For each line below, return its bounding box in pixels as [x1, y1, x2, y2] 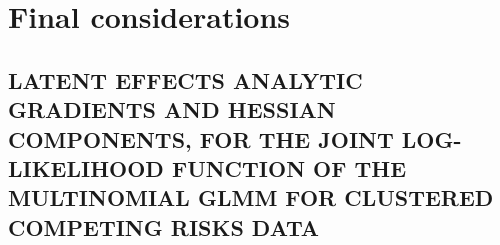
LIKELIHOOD [8, 152, 164, 183]
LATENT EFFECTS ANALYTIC [8, 64, 363, 95]
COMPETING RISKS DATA [8, 211, 319, 242]
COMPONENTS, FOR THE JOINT [8, 123, 394, 154]
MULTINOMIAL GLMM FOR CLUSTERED [8, 182, 494, 213]
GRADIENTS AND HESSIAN [8, 94, 336, 125]
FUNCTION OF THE [171, 152, 407, 183]
